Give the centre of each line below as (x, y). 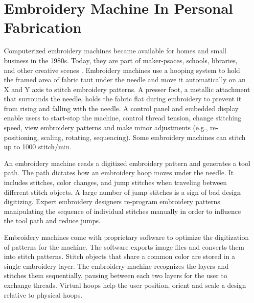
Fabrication (43, 27)
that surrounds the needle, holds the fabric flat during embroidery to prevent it (123, 99)
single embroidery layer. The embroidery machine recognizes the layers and (116, 266)
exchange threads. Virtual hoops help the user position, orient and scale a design (125, 285)
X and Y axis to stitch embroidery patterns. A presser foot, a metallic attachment (127, 89)
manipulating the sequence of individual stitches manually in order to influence (123, 211)
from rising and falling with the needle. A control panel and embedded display (121, 108)
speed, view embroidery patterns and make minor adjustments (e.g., (106, 128)
